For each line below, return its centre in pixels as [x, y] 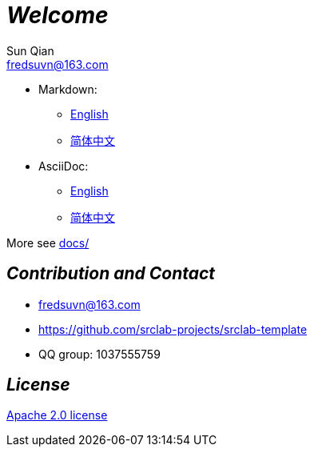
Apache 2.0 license [57, 415]
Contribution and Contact [111, 274]
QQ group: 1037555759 [99, 354]
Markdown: [68, 89]
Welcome [58, 15]
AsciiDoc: [64, 166]
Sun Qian [30, 50]
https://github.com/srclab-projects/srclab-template [173, 329]
